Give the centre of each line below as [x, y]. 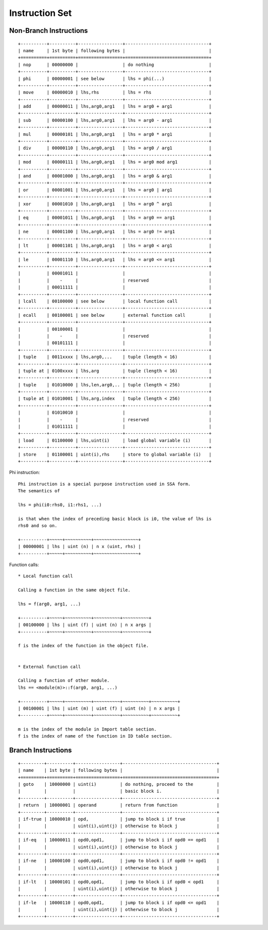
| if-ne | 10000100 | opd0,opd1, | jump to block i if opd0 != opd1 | [119, 861]
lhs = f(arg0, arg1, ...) [50, 604]
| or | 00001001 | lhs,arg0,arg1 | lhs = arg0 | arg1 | [115, 190]
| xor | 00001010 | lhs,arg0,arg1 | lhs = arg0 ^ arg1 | [115, 204]
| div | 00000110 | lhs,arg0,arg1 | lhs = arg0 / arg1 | [115, 148]
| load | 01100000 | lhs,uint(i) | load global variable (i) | [115, 440]
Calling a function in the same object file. [74, 590]
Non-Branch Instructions [49, 31]
